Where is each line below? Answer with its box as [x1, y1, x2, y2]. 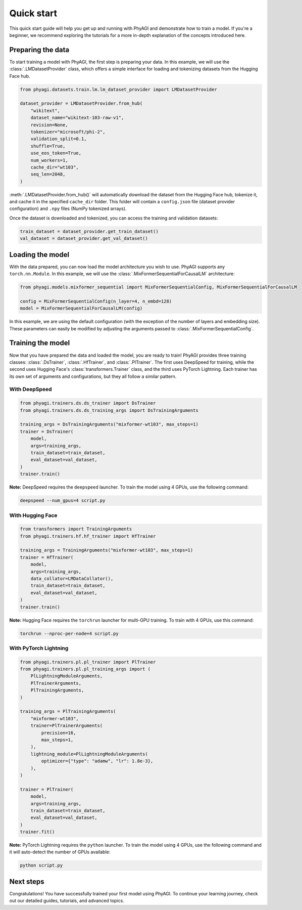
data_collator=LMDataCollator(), [30, 576, 114, 582]
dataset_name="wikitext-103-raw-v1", [30, 115, 124, 121]
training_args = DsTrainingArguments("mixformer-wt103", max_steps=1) [20, 421, 199, 427]
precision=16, [41, 730, 76, 735]
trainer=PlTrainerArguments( [30, 723, 103, 728]
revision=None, [30, 122, 68, 127]
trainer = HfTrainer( [20, 554, 74, 560]
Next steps [9, 877, 44, 886]
